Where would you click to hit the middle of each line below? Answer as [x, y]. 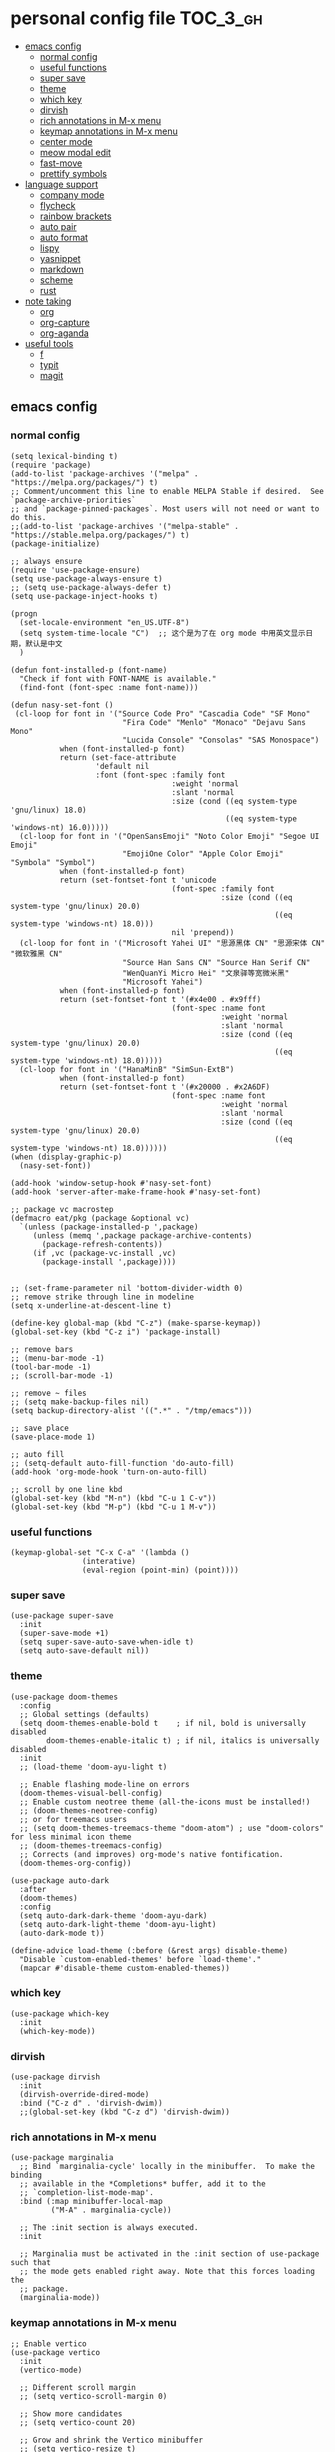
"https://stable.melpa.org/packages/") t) [100, 535]
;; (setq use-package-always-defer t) [91, 587]
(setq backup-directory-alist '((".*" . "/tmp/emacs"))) [131, 1410]
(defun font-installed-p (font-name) [89, 670]
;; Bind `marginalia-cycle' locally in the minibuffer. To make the [167, 2167]
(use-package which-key [60, 2013]
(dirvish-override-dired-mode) [84, 2095]
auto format [63, 237]
